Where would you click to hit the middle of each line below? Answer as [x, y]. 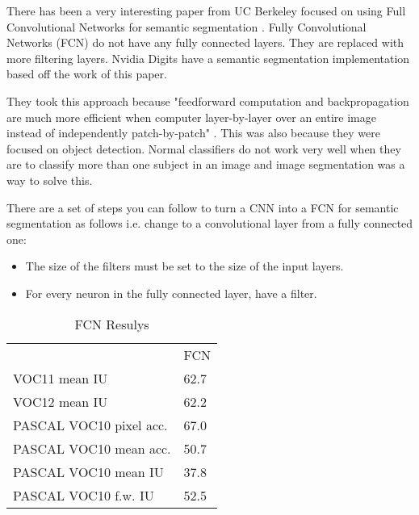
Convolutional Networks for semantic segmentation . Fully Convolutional [186, 26]
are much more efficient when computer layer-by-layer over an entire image [191, 117]
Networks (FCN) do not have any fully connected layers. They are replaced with [205, 42]
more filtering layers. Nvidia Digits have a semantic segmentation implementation [208, 58]
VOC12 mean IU [61, 401]
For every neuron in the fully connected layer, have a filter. [171, 293]
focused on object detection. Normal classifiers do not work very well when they [204, 148]
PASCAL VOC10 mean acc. [92, 448]
